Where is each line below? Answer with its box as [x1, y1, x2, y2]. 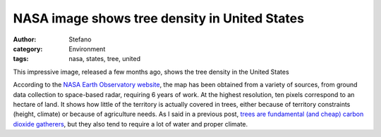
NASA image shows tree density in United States [13, 11, 305, 26]
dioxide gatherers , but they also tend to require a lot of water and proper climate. [13, 119, 248, 128]
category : [13, 44, 43, 53]
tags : [13, 55, 29, 63]
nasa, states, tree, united [68, 55, 141, 63]
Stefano [68, 35, 92, 44]
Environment [68, 44, 106, 53]
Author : [13, 35, 37, 44]
